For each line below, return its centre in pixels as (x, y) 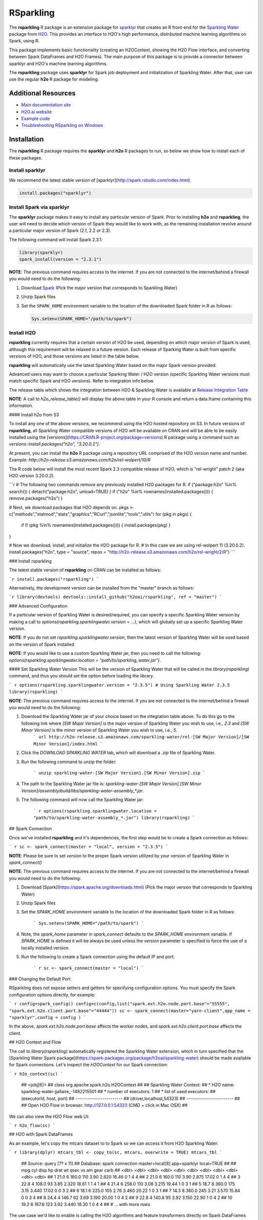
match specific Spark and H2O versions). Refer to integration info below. (82, 381)
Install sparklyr (27, 170)
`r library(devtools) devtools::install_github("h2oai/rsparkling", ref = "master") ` (116, 597)
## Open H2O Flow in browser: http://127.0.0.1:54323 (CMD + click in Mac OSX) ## (104, 1105)
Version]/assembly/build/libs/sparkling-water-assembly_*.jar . (83, 791)
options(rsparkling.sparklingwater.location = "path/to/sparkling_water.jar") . (85, 660)
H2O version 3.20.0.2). (32, 475)
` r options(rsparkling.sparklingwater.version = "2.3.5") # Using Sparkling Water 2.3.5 (119, 685)
